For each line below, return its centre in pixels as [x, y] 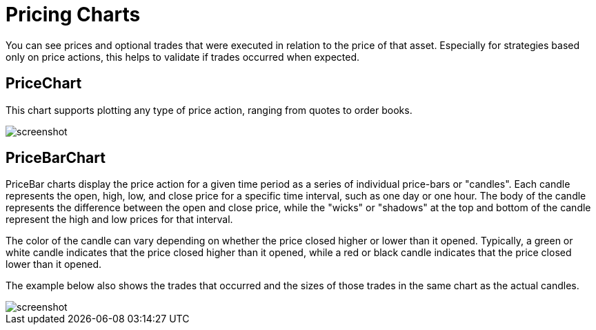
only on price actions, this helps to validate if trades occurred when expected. [183, 57]
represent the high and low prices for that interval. [119, 220]
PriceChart [44, 84]
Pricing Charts [73, 14]
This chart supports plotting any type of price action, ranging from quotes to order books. [209, 110]
